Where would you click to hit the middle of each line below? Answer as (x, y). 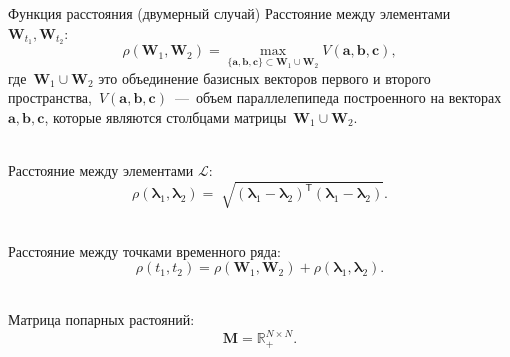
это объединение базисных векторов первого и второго (264, 77)
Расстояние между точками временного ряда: (144, 250)
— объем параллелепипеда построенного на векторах (338, 97)
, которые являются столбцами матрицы (165, 116)
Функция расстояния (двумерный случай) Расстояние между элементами (229, 13)
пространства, (50, 97)
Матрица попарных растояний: (101, 318)
